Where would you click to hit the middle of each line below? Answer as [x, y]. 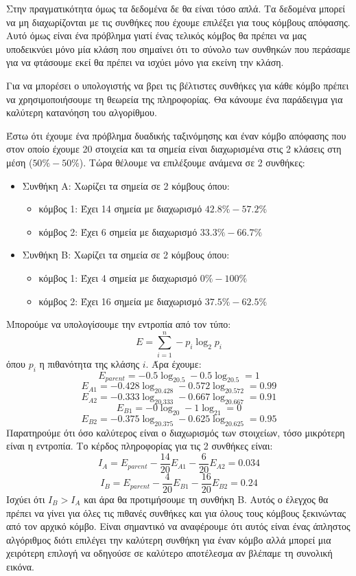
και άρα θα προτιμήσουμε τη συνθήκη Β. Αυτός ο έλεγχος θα [206, 499]
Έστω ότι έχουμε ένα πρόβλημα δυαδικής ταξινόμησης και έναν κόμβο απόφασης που [176, 135]
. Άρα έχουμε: [174, 363]
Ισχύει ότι [26, 499]
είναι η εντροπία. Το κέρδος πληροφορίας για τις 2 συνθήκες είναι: [140, 446]
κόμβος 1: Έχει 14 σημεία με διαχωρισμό [120, 209]
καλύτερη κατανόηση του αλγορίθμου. [82, 112]
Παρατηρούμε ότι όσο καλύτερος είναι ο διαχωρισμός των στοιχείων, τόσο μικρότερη [176, 432]
